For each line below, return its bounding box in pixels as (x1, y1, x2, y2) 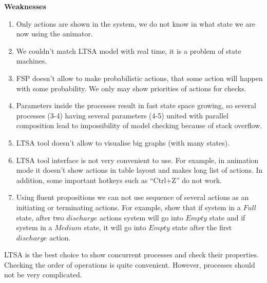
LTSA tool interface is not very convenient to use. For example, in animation (16, 154, 259, 165)
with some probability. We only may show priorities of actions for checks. (16, 83, 246, 93)
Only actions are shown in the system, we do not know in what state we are (16, 18, 255, 29)
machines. (16, 55, 47, 66)
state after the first (172, 222, 232, 233)
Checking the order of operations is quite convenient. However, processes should (4, 259, 255, 270)
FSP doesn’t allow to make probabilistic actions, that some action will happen (16, 72, 263, 83)
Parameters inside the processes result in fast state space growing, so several (16, 100, 256, 111)
